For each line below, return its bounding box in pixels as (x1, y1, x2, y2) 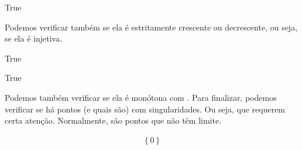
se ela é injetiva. (5, 32, 63, 45)
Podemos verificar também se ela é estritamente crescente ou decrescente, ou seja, (5, 21, 298, 33)
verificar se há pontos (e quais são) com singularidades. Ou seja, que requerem (5, 103, 286, 115)
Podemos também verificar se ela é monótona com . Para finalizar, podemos (5, 91, 277, 103)
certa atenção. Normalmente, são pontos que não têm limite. (5, 114, 222, 127)
